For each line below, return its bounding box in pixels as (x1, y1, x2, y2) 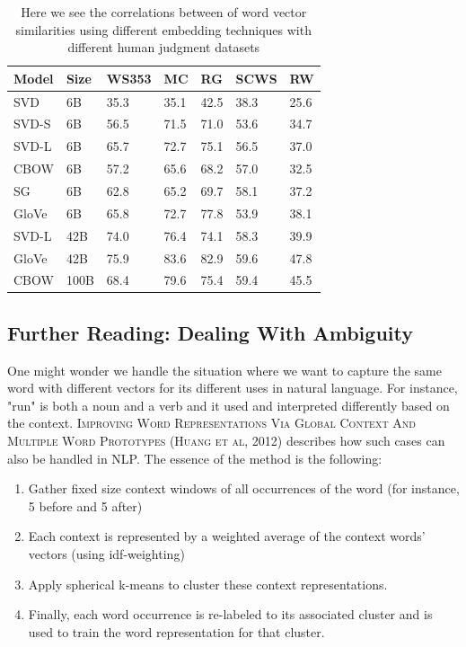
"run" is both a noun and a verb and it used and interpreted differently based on (7, 395, 450, 414)
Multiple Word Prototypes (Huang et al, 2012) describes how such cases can (7, 431, 445, 450)
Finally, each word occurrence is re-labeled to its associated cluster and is (28, 605, 433, 624)
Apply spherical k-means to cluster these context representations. (28, 574, 388, 593)
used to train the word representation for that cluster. (28, 622, 325, 641)
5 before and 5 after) (28, 496, 143, 515)
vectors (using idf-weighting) (28, 545, 185, 563)
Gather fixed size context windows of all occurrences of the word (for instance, (28, 479, 460, 498)
